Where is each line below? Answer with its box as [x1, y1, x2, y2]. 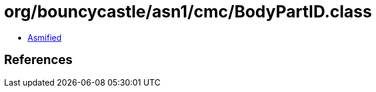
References [4, 52, 73, 68]
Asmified [28, 32, 62, 43]
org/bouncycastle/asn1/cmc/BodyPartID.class [4, 2, 372, 22]
